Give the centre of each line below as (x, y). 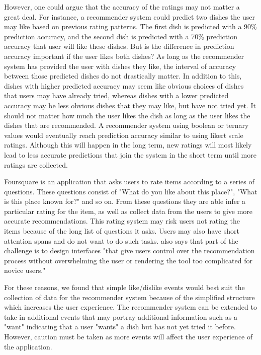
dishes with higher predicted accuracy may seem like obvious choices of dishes (124, 85)
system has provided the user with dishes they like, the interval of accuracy (120, 66)
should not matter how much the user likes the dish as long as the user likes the (127, 115)
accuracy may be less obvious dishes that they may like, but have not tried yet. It (130, 105)
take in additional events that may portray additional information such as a (121, 316)
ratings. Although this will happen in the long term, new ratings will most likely (128, 145)
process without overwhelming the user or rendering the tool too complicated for (128, 260)
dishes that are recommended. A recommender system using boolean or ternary (126, 125)
